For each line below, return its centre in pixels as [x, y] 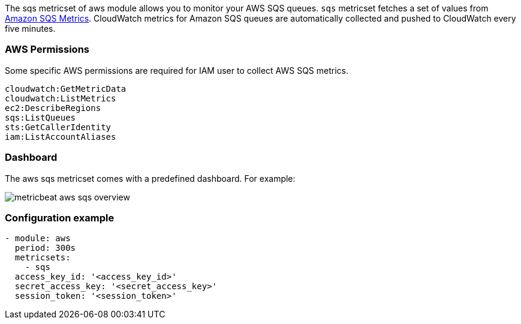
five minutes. [30, 28]
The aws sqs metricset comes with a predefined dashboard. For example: [150, 178]
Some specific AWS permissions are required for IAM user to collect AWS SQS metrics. [177, 70]
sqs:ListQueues [40, 117]
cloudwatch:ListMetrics [61, 98]
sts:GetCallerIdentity [58, 127]
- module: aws [38, 238]
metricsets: [43, 258]
